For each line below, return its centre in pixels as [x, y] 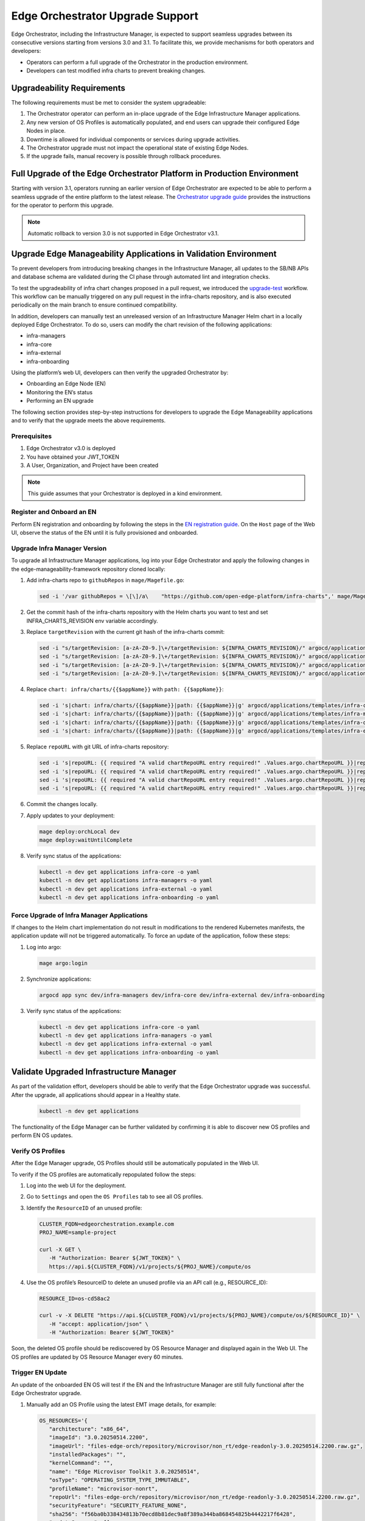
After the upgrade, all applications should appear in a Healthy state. [96, 1095]
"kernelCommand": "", [81, 1463]
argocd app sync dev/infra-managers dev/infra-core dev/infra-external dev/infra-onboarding [182, 995]
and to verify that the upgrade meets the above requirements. [89, 420]
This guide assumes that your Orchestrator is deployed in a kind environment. [125, 493]
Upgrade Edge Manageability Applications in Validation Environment [144, 253]
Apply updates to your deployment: [71, 815]
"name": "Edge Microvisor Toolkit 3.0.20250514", [124, 1471]
